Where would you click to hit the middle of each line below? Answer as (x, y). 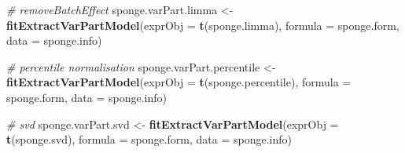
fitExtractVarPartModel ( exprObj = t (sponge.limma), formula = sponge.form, (203, 25)
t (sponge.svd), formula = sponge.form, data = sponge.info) (149, 139)
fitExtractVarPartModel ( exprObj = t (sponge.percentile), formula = (179, 82)
